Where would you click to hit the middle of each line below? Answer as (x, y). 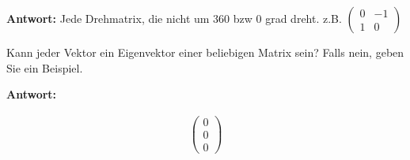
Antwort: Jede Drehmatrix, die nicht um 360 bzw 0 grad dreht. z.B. (174, 18)
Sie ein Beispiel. (45, 67)
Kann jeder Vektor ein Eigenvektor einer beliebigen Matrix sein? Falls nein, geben (205, 52)
